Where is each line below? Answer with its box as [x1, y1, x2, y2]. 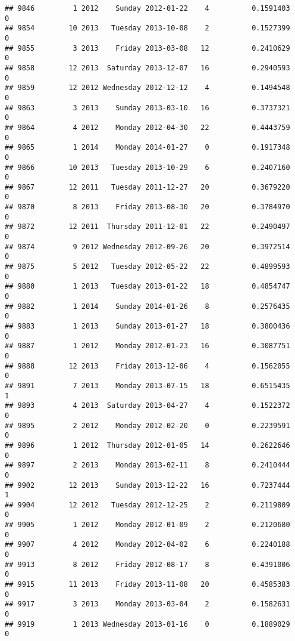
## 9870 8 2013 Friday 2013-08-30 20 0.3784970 [5, 203, 290, 212]
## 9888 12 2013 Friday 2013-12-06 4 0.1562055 [5, 361, 290, 370]
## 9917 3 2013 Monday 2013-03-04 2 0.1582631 [5, 600, 290, 609]
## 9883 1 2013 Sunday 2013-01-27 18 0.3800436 [5, 322, 290, 330]
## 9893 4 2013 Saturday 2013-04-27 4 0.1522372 [5, 401, 290, 410]
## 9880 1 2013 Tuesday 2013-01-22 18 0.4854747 [5, 282, 290, 291]
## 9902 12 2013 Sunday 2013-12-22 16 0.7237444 [5, 481, 290, 490]
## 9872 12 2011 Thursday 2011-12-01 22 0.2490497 [5, 222, 290, 231]
